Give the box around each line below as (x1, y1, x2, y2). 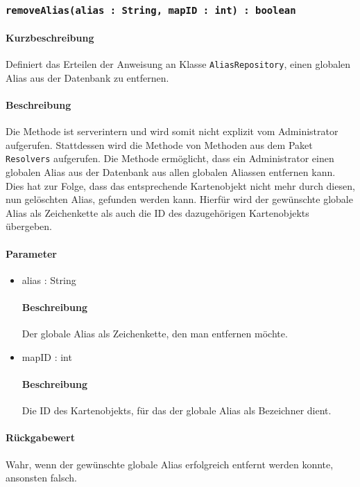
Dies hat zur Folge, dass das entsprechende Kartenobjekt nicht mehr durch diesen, (6, 178, 355, 193)
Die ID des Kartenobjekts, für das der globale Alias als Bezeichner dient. (22, 403, 332, 418)
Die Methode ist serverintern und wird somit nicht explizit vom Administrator (6, 124, 338, 139)
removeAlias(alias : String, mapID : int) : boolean (6, 4, 296, 16)
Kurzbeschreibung (6, 30, 94, 44)
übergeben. (6, 219, 52, 233)
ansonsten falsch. (6, 470, 77, 485)
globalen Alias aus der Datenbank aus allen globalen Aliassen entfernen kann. (6, 165, 336, 179)
